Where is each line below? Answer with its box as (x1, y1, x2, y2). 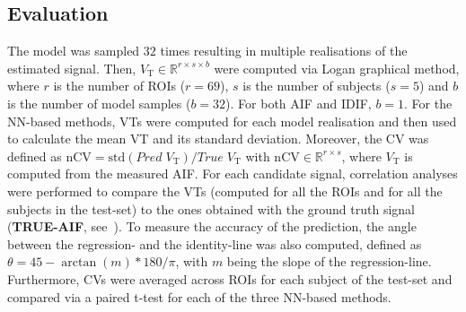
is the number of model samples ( (7, 93, 191, 112)
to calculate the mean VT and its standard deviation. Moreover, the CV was (7, 129, 429, 148)
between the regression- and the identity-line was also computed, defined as (7, 234, 422, 253)
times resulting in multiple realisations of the (160, 41, 408, 60)
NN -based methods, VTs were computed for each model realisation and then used (7, 111, 457, 130)
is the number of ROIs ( (53, 76, 186, 95)
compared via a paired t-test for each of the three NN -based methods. (7, 287, 391, 306)
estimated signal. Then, (7, 58, 136, 77)
